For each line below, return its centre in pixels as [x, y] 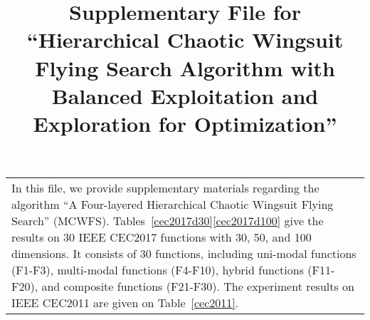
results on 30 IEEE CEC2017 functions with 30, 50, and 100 [162, 237]
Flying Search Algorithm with [185, 67]
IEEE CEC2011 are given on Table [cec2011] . [125, 303]
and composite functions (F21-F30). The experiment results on [198, 287]
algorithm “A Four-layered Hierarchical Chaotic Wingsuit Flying [173, 205]
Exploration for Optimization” [185, 123]
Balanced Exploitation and [185, 95]
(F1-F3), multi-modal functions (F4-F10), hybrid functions [158, 270]
